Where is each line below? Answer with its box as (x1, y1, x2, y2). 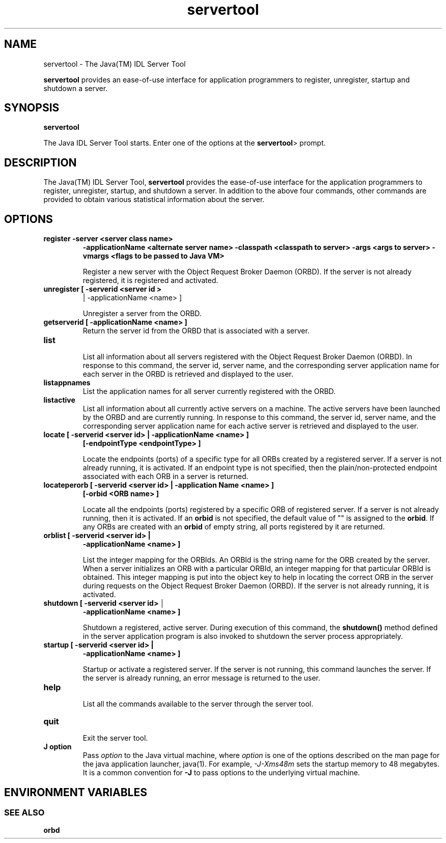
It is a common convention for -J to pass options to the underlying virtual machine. (82, 768, 360, 777)
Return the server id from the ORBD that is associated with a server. (82, 326, 310, 335)
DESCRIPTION (4, 156, 77, 169)
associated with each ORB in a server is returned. (82, 472, 248, 481)
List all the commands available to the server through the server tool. (82, 699, 314, 709)
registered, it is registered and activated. (82, 276, 218, 285)
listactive (43, 396, 75, 405)
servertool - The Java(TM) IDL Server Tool (43, 59, 186, 68)
